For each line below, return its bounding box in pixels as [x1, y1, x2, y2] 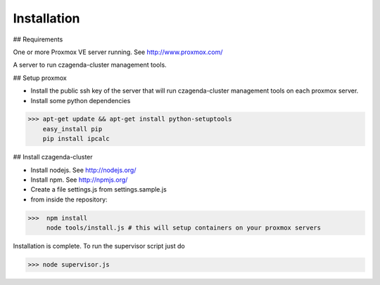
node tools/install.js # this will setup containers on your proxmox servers [46, 224, 322, 232]
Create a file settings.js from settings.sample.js [30, 185, 167, 194]
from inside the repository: [30, 195, 108, 204]
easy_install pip [42, 125, 103, 133]
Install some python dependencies [30, 96, 131, 105]
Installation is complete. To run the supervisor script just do [13, 242, 186, 251]
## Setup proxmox [13, 74, 67, 82]
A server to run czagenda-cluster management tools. [13, 60, 167, 69]
